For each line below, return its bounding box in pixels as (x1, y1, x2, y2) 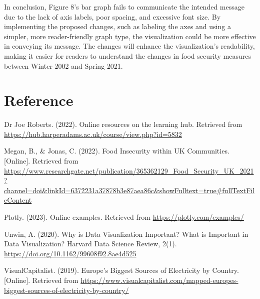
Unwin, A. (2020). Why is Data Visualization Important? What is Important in (4, 228, 248, 239)
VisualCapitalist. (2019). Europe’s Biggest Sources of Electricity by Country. (4, 265, 239, 275)
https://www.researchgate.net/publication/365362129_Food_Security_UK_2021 (4, 165, 254, 176)
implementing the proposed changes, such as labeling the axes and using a (4, 21, 231, 32)
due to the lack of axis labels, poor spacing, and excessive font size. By (4, 11, 221, 22)
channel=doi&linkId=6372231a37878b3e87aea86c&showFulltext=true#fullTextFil (4, 185, 255, 195)
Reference (4, 90, 73, 110)
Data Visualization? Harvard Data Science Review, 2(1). (4, 238, 177, 249)
